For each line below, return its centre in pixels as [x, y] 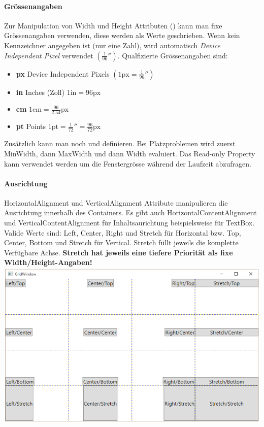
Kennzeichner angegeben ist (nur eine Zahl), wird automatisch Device [112, 45]
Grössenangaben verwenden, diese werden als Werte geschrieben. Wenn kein [122, 35]
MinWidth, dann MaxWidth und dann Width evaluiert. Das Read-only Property [130, 153]
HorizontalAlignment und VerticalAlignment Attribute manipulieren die [116, 202]
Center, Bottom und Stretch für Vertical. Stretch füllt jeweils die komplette [121, 242]
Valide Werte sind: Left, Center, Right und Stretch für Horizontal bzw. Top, [123, 232]
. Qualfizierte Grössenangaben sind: [173, 55]
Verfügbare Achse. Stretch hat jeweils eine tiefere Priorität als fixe [119, 252]
